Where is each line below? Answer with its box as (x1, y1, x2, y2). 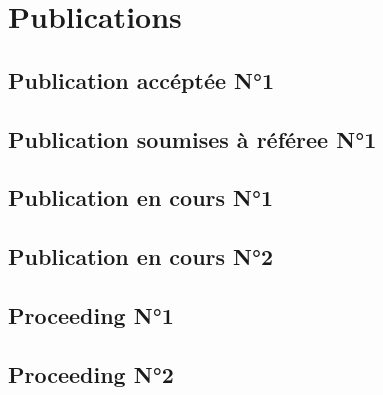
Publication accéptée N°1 (8, 64, 275, 95)
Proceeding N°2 (8, 358, 174, 389)
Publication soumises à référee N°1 (8, 123, 377, 154)
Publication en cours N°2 (8, 241, 274, 272)
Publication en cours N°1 (8, 182, 274, 213)
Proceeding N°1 (8, 299, 174, 330)
